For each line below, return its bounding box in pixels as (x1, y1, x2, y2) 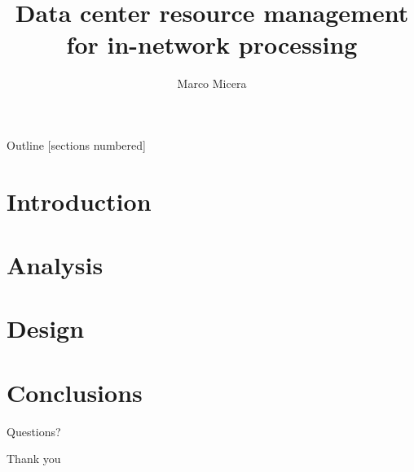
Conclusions (7, 375, 143, 409)
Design (7, 312, 85, 345)
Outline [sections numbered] (7, 136, 146, 153)
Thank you (7, 450, 61, 467)
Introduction (7, 184, 152, 217)
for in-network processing (66, 28, 358, 61)
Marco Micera (177, 75, 247, 92)
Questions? (7, 422, 61, 439)
